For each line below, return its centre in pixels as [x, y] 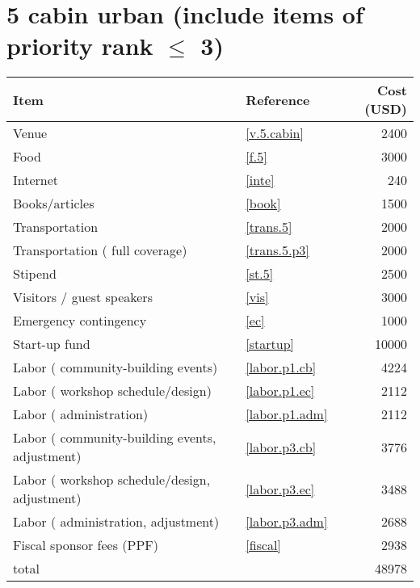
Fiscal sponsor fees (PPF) [86, 545]
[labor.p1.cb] [281, 367]
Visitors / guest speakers [83, 297]
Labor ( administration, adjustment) [116, 522]
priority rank [80, 46]
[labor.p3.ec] [280, 489]
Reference [278, 99]
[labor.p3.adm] [287, 522]
